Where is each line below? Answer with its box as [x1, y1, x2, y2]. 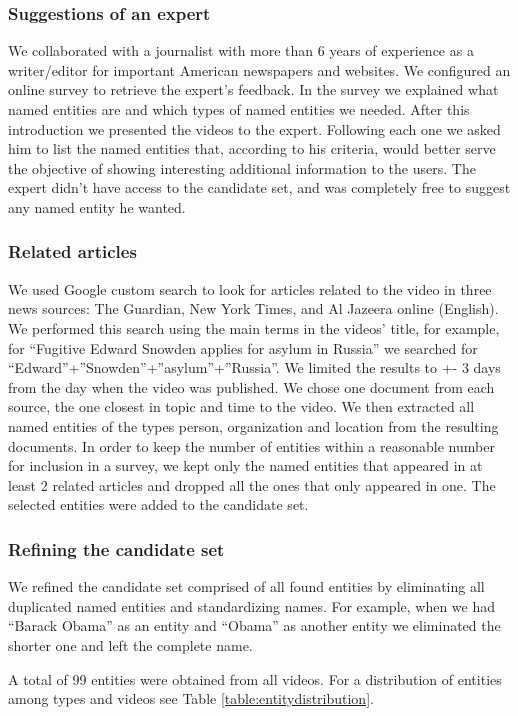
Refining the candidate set [8, 536, 225, 561]
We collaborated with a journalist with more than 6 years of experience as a [8, 40, 474, 61]
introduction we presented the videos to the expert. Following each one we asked [8, 118, 501, 139]
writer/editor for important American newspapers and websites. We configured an [8, 59, 511, 80]
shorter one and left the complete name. [8, 634, 253, 655]
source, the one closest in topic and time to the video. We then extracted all [8, 396, 475, 417]
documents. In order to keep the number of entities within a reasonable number [8, 435, 495, 456]
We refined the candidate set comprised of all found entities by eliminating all [8, 576, 485, 597]
